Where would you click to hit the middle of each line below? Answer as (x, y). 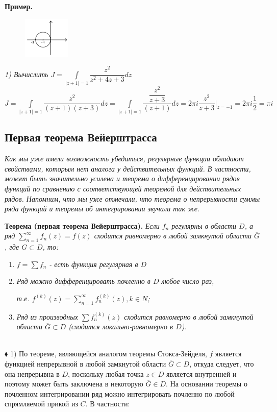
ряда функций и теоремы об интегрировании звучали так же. (102, 209)
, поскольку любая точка (106, 373)
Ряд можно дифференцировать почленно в (83, 281)
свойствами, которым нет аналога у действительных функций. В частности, (128, 168)
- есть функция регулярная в (94, 264)
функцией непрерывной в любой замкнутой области (85, 364)
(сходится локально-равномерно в (121, 326)
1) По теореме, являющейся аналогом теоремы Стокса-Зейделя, (108, 354)
